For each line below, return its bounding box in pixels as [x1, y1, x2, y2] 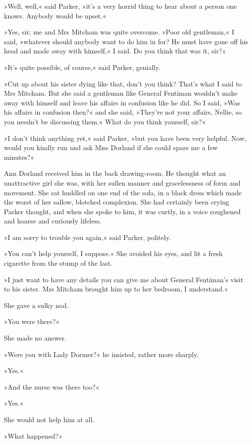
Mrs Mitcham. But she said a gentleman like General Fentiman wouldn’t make [4, 88, 238, 98]
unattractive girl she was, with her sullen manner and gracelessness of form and [4, 177, 241, 188]
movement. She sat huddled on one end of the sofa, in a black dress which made [4, 187, 242, 197]
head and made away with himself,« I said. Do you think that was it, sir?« [4, 46, 226, 56]
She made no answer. [4, 333, 67, 343]
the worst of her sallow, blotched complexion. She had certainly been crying [4, 197, 229, 207]
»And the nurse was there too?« [4, 381, 100, 392]
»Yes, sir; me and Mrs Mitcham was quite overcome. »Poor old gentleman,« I [4, 27, 235, 37]
